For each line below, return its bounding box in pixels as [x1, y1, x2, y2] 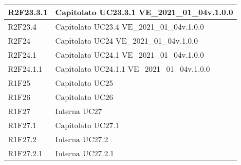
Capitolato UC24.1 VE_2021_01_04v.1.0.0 [55, 49, 204, 60]
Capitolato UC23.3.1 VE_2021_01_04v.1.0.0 [55, 6, 233, 17]
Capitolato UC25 [55, 77, 113, 88]
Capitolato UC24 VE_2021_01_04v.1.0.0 [55, 35, 198, 46]
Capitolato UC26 [55, 91, 113, 102]
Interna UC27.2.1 [55, 148, 114, 159]
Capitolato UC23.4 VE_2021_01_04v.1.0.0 [55, 21, 204, 32]
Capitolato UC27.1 [55, 119, 119, 131]
